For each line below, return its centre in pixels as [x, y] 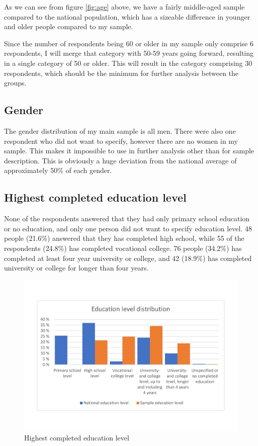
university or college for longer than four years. [76, 268]
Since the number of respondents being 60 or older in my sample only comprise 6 [129, 43]
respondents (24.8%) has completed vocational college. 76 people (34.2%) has [123, 248]
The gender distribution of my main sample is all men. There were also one [120, 130]
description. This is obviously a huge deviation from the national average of [120, 160]
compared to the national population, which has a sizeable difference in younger [127, 16]
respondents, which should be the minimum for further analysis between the [121, 73]
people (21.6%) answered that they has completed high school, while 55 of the [124, 238]
